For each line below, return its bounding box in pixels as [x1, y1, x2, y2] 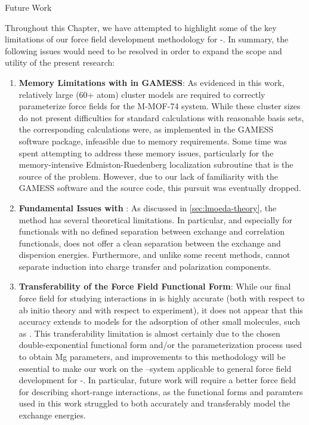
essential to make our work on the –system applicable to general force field [18, 362, 292, 374]
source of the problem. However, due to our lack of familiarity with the [18, 170, 279, 182]
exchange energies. [18, 409, 86, 421]
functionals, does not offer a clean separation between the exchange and [18, 236, 281, 249]
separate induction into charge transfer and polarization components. [18, 260, 271, 272]
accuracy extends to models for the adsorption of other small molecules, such [18, 315, 300, 328]
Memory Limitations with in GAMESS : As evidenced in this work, [18, 76, 285, 88]
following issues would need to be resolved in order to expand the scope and [5, 44, 282, 57]
